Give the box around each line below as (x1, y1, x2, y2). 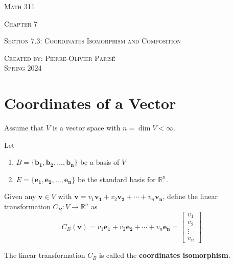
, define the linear (162, 191, 218, 202)
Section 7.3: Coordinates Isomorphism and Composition (4, 35, 181, 46)
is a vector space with (53, 122, 121, 133)
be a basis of (80, 157, 120, 167)
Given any (4, 191, 36, 202)
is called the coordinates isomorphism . (99, 250, 230, 260)
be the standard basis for (77, 173, 156, 184)
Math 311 (4, 1, 35, 11)
